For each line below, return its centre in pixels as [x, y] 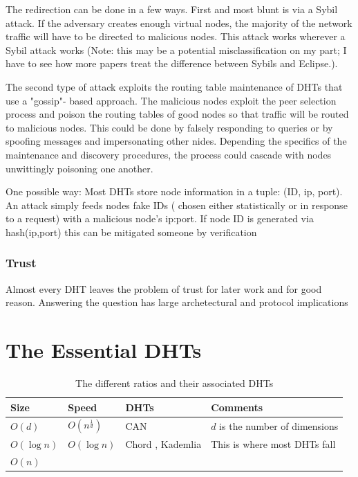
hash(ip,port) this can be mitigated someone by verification [131, 232]
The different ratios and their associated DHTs [175, 383]
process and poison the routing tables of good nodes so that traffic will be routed [177, 114]
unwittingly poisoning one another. [79, 168]
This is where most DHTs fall [273, 443]
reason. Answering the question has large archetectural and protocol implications [177, 302]
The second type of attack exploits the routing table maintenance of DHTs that [174, 86]
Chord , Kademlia [163, 443]
